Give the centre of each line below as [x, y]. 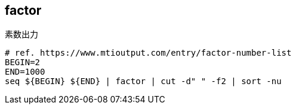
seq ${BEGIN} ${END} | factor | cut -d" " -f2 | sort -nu [143, 81]
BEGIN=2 [23, 62]
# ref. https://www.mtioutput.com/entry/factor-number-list [148, 53]
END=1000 [25, 72]
